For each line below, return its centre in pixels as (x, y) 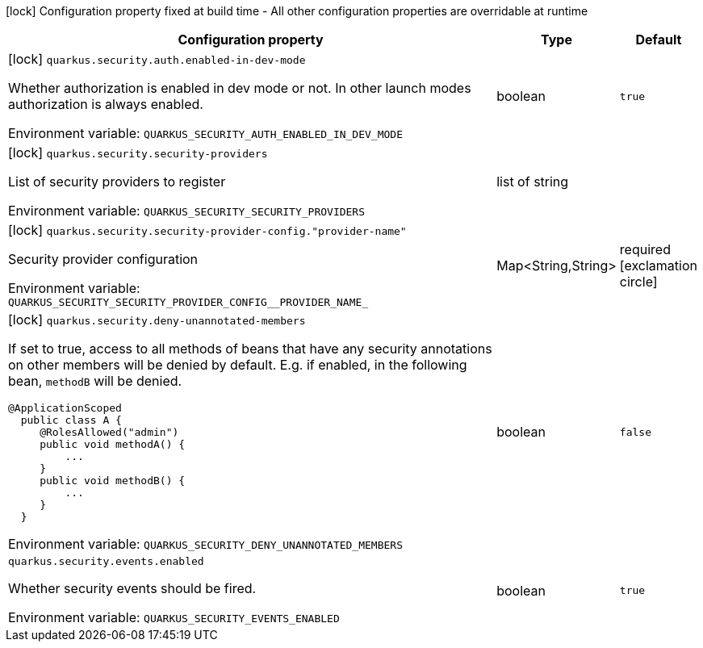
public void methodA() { (113, 444)
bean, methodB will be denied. (95, 381)
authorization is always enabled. (106, 104)
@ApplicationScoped (65, 408)
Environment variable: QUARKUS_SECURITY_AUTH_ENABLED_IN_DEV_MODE (205, 133)
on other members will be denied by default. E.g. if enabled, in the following (238, 365)
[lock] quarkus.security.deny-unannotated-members (157, 320)
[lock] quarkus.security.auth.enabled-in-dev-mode (157, 59)
